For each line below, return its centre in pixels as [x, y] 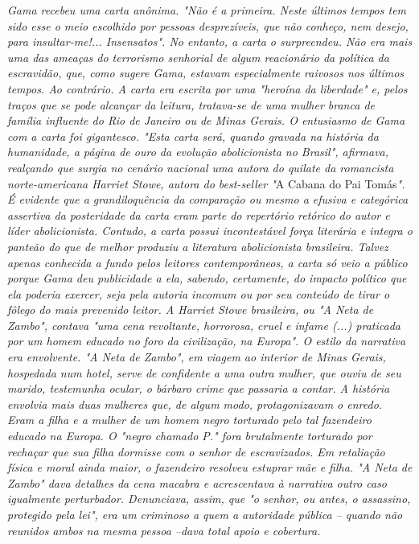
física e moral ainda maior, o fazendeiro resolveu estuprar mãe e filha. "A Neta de [210, 467]
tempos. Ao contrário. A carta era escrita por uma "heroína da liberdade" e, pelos [207, 88]
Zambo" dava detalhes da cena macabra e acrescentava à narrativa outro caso [197, 482]
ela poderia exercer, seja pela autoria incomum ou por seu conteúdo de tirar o [199, 293]
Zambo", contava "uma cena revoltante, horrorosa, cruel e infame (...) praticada [204, 325]
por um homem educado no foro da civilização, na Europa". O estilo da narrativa [207, 341]
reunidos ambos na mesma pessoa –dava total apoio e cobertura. [164, 530]
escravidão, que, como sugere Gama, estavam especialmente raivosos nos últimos [206, 73]
